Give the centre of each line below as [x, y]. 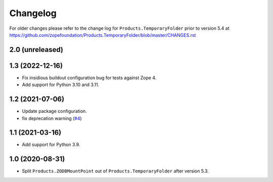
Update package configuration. [54, 111]
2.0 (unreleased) [36, 50]
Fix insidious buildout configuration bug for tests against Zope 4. [89, 78]
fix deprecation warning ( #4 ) [52, 118]
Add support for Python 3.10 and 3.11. [61, 85]
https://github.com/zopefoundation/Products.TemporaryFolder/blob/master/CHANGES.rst [103, 35]
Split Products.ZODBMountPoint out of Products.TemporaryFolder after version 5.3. [116, 171]
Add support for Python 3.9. [51, 145]
